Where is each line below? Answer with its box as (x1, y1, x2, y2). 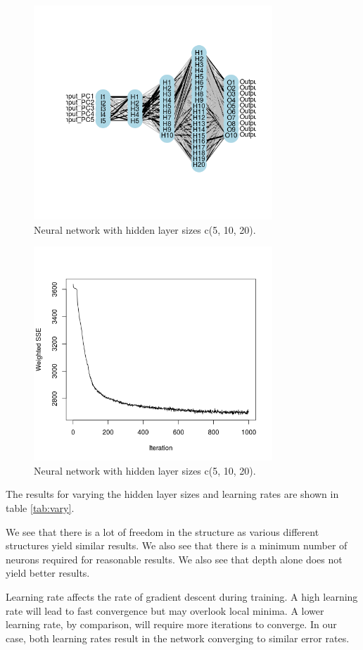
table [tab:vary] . (6, 501, 75, 515)
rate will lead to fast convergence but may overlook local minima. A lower (6, 603, 324, 618)
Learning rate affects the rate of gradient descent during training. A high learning (6, 589, 358, 604)
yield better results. (6, 565, 90, 580)
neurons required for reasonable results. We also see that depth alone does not (6, 551, 343, 566)
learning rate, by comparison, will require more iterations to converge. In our (6, 617, 337, 632)
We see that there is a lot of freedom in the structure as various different (6, 524, 319, 539)
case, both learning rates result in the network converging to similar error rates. (6, 630, 350, 645)
